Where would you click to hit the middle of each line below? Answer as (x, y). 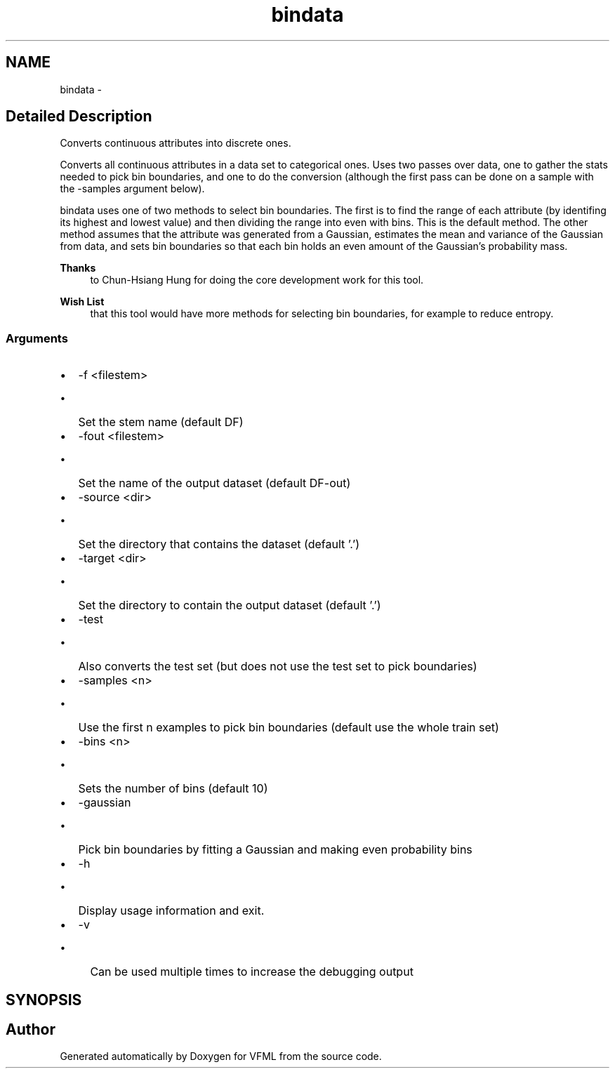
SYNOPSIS (44, 1000)
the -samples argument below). (132, 189)
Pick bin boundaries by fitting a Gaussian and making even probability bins (275, 850)
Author (31, 1030)
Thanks (78, 268)
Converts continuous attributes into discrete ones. (176, 143)
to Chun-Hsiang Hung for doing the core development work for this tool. (257, 280)
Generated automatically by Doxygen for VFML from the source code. (221, 1056)
